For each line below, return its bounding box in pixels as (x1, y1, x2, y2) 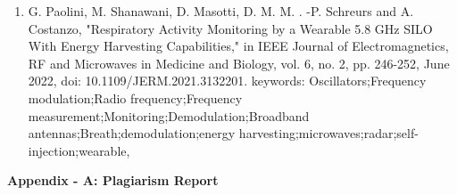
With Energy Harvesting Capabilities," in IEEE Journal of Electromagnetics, (28, 37, 449, 55)
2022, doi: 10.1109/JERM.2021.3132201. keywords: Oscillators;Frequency (28, 71, 427, 90)
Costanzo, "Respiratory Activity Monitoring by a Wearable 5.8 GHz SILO (28, 19, 433, 37)
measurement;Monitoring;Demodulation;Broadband (28, 106, 310, 125)
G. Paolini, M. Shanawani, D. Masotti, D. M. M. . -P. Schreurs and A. (28, 2, 414, 20)
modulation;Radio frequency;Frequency (28, 88, 243, 107)
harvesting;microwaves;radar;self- (238, 124, 419, 142)
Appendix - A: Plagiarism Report (7, 171, 219, 190)
